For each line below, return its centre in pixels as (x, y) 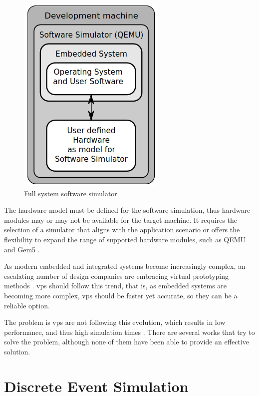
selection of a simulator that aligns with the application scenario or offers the (122, 230)
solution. (17, 351)
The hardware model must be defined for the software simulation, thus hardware (127, 210)
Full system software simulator (71, 193)
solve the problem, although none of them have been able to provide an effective (127, 342)
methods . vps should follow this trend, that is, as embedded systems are (116, 286)
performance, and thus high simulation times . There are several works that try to (129, 332)
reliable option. (27, 305)
